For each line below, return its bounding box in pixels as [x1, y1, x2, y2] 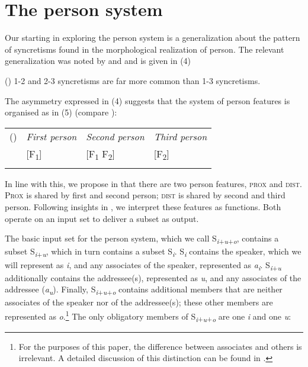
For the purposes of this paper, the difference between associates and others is [18, 340, 302, 352]
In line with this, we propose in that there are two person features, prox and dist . [5, 177, 302, 189]
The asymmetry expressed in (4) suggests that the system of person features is [5, 94, 290, 107]
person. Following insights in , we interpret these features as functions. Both [5, 201, 281, 213]
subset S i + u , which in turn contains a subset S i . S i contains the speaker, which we [5, 245, 301, 259]
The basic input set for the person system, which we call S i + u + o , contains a [5, 232, 279, 246]
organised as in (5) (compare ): [5, 106, 117, 118]
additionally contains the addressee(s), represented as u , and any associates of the [5, 271, 301, 284]
